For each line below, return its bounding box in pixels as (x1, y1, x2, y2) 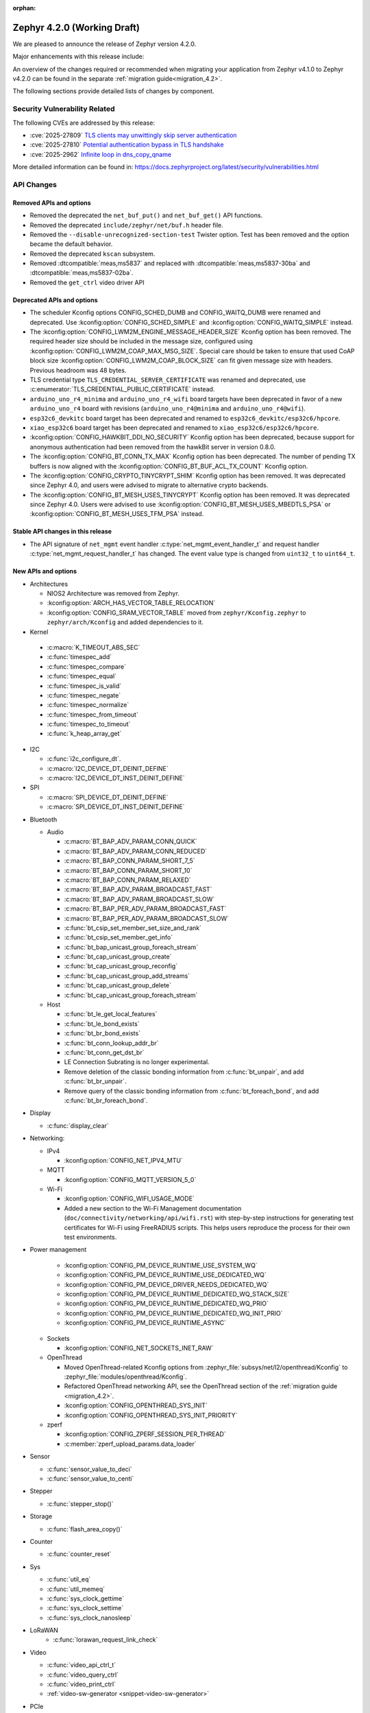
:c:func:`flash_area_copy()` (47, 1525, 123, 1533)
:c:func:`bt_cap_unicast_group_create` (64, 952, 172, 961)
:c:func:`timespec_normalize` (47, 701, 129, 709)
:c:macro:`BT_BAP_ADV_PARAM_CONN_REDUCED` (64, 847, 208, 855)
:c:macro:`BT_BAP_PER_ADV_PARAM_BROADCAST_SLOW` (64, 914, 230, 922)
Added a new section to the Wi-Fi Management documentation (64, 1204, 242, 1212)
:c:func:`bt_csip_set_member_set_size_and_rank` (64, 924, 202, 932)
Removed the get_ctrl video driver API (29, 278, 145, 286)
